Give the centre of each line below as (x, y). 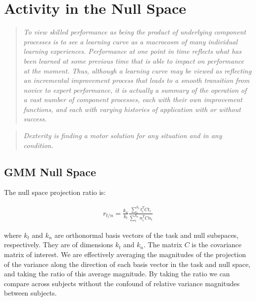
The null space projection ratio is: (55, 192)
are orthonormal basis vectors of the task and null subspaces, (146, 235)
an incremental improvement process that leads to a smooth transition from (136, 80)
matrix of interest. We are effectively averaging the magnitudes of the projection (125, 254)
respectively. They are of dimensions (59, 245)
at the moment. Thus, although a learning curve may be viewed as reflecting (137, 70)
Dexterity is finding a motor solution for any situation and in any (123, 135)
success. (35, 119)
